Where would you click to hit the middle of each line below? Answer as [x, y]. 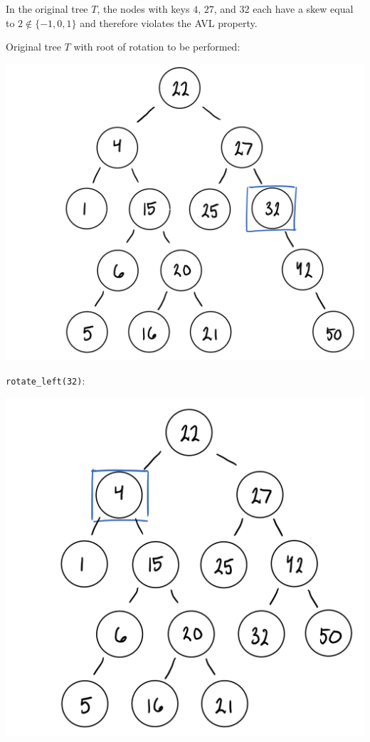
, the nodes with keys [143, 9]
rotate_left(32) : [46, 380]
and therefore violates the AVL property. [169, 22]
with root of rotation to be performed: [157, 47]
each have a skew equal [303, 9]
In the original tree [47, 9]
